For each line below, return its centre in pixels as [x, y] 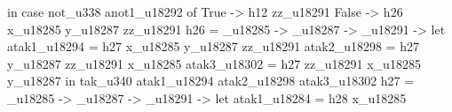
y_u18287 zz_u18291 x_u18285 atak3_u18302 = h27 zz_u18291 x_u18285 [214, 63]
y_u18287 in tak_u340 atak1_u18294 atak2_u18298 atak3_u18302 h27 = [211, 81]
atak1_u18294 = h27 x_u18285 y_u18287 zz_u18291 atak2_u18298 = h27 [213, 46]
